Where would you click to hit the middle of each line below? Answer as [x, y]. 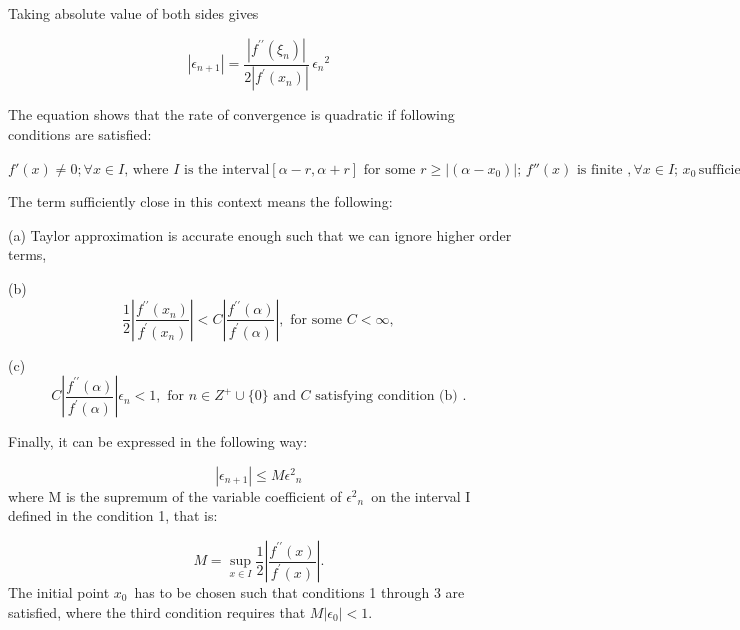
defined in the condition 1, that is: [113, 515]
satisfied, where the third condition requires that [157, 611]
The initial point [59, 592]
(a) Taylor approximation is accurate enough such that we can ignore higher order [260, 234]
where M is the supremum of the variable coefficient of [175, 495]
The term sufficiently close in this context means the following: [200, 201]
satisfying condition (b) [386, 396]
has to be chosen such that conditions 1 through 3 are [299, 592]
